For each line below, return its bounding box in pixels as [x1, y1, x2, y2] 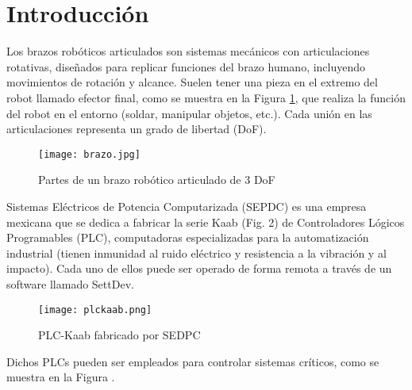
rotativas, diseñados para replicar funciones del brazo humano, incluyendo [6, 58, 366, 75]
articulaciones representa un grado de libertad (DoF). [6, 120, 267, 137]
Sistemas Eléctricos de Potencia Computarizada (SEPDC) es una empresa [6, 197, 367, 214]
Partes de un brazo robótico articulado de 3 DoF [38, 171, 275, 188]
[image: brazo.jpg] [38, 148, 141, 160]
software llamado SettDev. [6, 275, 134, 292]
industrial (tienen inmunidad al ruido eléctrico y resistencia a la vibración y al [6, 244, 387, 261]
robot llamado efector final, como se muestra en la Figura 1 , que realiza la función [6, 89, 406, 105]
